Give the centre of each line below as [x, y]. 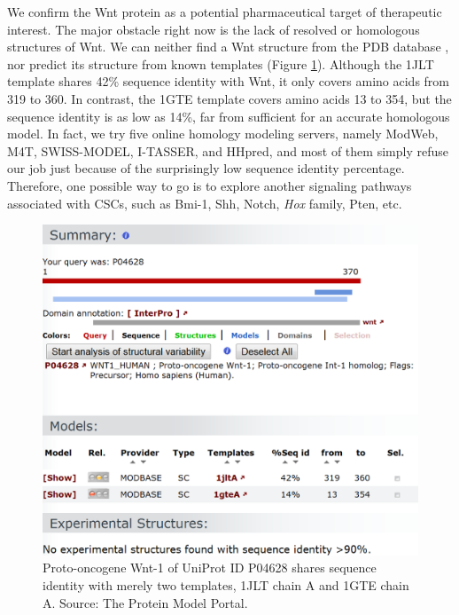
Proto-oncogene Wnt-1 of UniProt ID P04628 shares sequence [210, 568]
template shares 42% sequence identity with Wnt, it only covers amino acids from [229, 81]
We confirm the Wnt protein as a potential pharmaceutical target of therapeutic [225, 12]
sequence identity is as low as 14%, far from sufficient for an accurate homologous [229, 116]
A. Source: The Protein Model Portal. [145, 602]
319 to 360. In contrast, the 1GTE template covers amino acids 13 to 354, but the [229, 98]
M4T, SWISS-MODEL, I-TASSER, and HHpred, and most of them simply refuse [228, 150]
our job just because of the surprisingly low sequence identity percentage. [206, 168]
